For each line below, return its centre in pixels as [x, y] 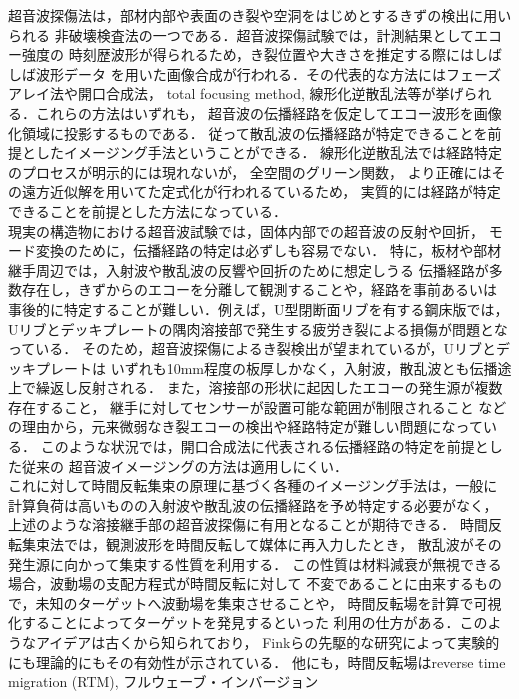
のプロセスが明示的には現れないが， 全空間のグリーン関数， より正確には [250, 171]
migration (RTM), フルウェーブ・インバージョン [163, 681]
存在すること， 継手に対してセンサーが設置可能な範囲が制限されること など [257, 406]
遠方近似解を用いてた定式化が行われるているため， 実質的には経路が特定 [261, 191]
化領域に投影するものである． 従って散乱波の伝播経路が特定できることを [248, 132]
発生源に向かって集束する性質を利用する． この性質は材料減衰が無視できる [255, 563]
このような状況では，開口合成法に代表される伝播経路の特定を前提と [264, 446]
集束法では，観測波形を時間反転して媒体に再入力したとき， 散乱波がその [261, 544]
